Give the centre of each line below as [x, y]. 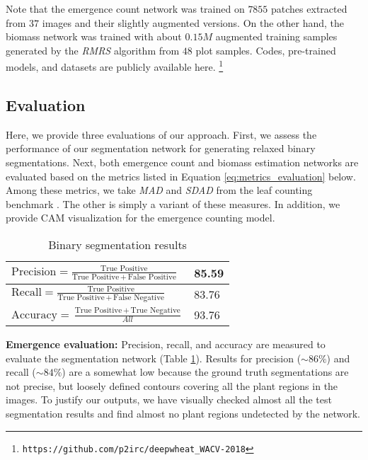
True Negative [155, 310]
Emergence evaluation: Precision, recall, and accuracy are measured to [166, 344]
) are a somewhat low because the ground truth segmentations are [205, 372]
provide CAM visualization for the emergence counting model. [140, 218]
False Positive [152, 277]
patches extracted [309, 8]
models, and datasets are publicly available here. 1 [115, 66]
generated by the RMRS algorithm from [93, 50]
